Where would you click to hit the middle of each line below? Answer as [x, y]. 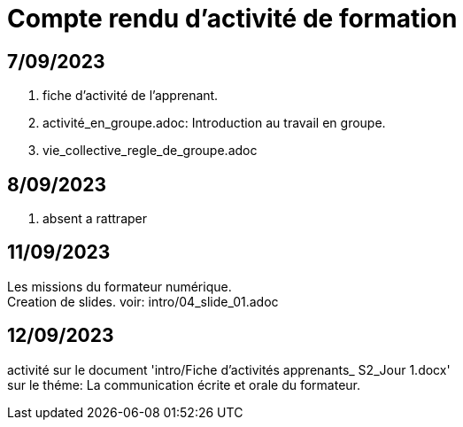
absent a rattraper [95, 219]
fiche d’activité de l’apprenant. [131, 96]
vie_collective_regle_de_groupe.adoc [150, 151]
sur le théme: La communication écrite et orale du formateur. [184, 384]
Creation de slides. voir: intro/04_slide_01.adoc [143, 301]
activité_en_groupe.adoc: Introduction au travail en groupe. [214, 123]
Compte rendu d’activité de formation [232, 19]
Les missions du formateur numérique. [120, 286]
